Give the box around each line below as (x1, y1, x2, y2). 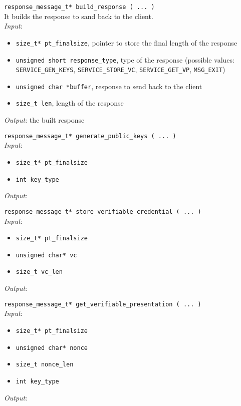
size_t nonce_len (16, 361, 74, 368)
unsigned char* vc (16, 251, 77, 259)
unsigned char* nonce (16, 344, 88, 351)
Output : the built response (4, 115, 85, 125)
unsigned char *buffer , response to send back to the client (16, 81, 202, 91)
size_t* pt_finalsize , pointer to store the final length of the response (16, 37, 237, 48)
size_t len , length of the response (16, 98, 124, 108)
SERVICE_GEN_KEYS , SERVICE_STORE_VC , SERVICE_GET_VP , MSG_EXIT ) (16, 64, 225, 75)
